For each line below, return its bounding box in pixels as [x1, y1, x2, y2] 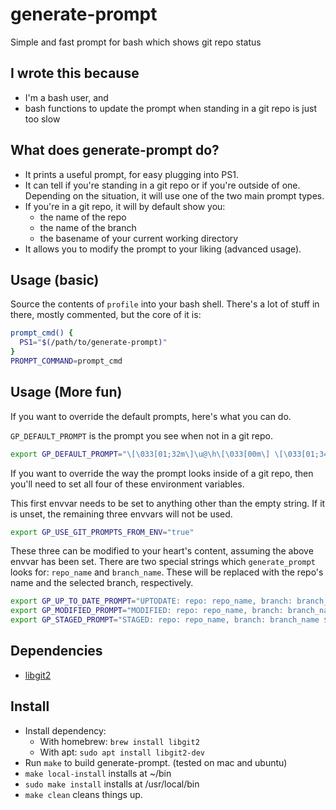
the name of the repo [39, 211, 127, 223]
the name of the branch [39, 221, 137, 233]
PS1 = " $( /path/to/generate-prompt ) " [19, 338, 168, 348]
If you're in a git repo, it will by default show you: [24, 200, 226, 212]
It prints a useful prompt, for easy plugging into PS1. [24, 168, 239, 180]
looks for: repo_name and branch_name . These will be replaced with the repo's [10, 566, 324, 578]
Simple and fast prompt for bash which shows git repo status [10, 36, 262, 48]
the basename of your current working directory [39, 232, 239, 244]
